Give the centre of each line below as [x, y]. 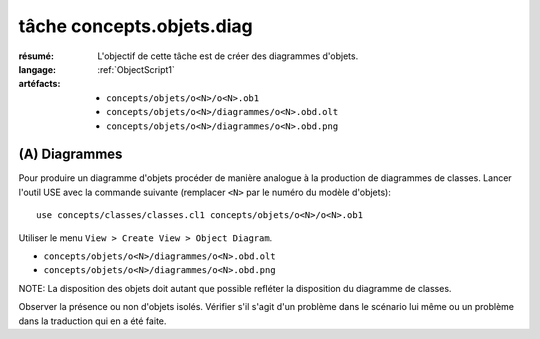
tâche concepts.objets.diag [136, 26]
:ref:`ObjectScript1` [136, 69]
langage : [37, 69]
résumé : [36, 56]
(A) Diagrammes [70, 154]
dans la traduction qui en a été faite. [92, 321]
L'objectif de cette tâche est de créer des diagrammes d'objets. [228, 56]
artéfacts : [39, 84]
